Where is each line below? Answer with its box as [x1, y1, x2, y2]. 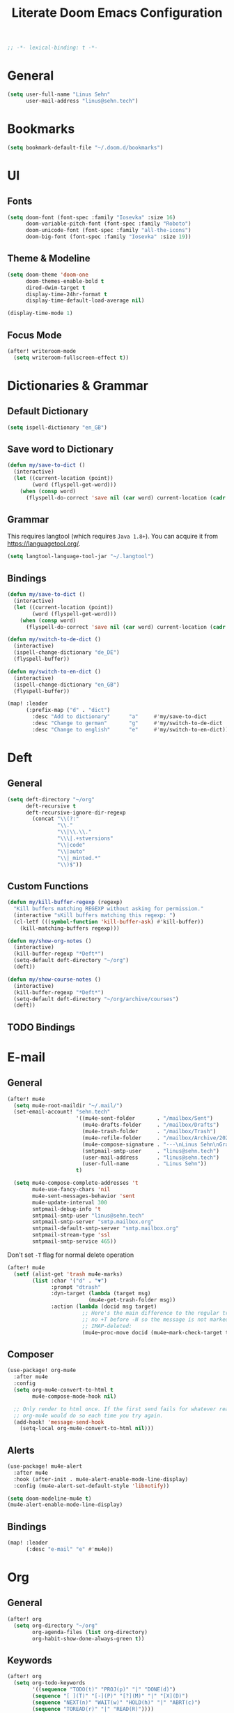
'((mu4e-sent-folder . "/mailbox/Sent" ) [75, 1115, 214, 1122]
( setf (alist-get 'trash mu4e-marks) [13, 1270, 123, 1278]
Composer [7, 1348, 54, 1360]
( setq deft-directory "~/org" [7, 796, 95, 803]
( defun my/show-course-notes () [7, 976, 101, 983]
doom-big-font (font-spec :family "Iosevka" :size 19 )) [25, 233, 192, 240]
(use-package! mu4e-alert [7, 1463, 82, 1470]
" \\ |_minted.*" [56, 854, 101, 861]
